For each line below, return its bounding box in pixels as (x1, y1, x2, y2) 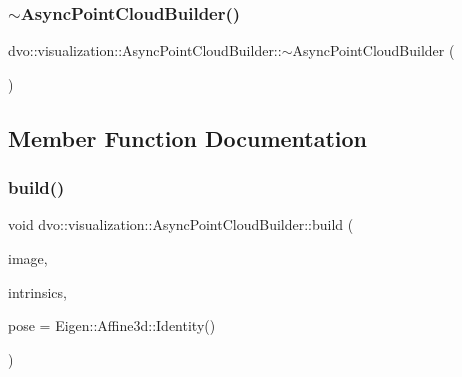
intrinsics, (8, 281, 67, 302)
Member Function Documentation (8, 122, 368, 153)
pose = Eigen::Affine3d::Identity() (8, 315, 216, 336)
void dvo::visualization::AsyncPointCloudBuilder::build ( (8, 214, 354, 235)
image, (8, 248, 48, 268)
